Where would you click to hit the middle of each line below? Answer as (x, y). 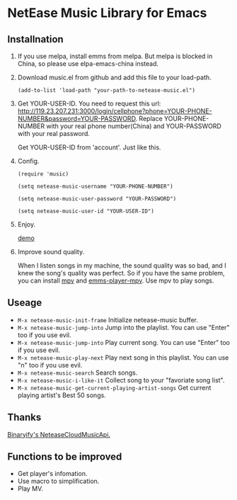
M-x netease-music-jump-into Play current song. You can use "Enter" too (123, 342)
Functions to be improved (65, 457)
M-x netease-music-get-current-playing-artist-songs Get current (114, 387)
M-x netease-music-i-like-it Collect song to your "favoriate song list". (121, 380)
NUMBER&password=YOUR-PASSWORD (76, 119)
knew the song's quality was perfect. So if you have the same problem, (121, 273)
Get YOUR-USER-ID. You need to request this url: (89, 103)
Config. (28, 161)
